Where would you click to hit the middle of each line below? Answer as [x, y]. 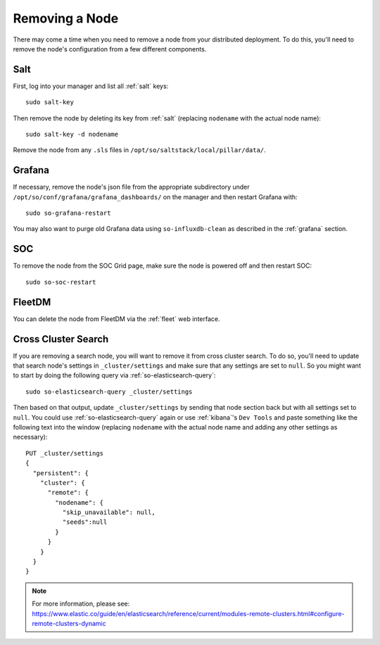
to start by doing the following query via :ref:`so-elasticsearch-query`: [114, 375]
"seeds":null [85, 522]
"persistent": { [61, 473]
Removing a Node [66, 18]
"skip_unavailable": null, [109, 513]
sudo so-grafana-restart [68, 213]
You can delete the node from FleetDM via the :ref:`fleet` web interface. [116, 319]
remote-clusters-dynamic [69, 623]
